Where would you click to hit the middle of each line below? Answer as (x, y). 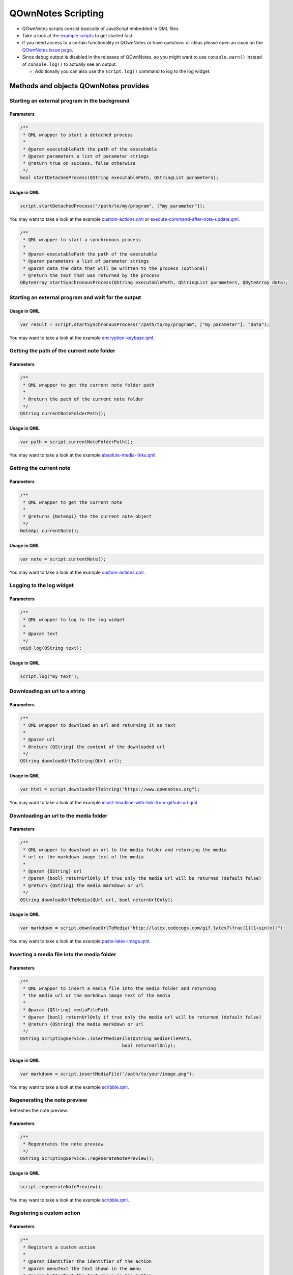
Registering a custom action (45, 1213)
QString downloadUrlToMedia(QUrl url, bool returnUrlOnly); (97, 900)
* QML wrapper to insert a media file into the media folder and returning (120, 989)
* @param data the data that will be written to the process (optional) (115, 268)
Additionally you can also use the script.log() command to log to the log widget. (123, 71)
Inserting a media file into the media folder (63, 954)
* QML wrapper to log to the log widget (74, 619)
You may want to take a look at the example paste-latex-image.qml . (80, 941)
